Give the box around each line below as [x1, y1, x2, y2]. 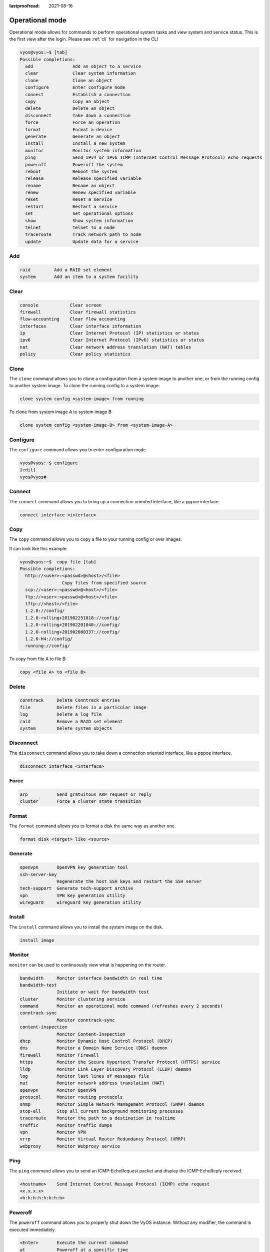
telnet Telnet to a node [25, 225, 115, 230]
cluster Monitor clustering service [19, 996, 125, 1002]
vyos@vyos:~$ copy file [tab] [19, 559, 97, 564]
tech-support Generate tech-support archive [19, 885, 133, 891]
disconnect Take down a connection [25, 113, 131, 118]
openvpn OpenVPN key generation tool [19, 864, 128, 870]
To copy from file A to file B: [9, 656, 67, 662]
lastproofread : [9, 3, 40, 9]
